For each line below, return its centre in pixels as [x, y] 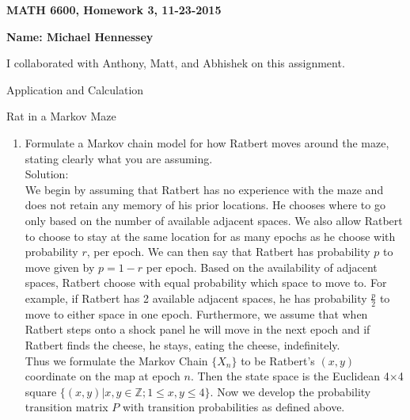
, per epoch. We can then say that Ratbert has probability [228, 252]
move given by [60, 267]
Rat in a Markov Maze [61, 116]
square [41, 391]
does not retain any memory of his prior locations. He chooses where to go [205, 205]
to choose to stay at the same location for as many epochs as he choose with [210, 236]
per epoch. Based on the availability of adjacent [262, 267]
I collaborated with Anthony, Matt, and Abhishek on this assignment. [176, 63]
